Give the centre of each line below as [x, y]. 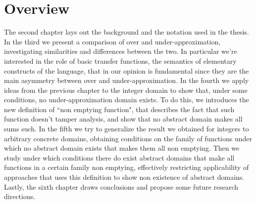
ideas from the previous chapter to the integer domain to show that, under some [126, 90]
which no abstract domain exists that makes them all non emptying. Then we [122, 148]
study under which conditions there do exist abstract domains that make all [119, 157]
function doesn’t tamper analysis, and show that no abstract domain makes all [123, 119]
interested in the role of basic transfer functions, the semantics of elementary [120, 61]
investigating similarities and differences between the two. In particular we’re [121, 51]
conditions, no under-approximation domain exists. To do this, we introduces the [127, 100]
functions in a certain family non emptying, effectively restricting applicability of [127, 167]
